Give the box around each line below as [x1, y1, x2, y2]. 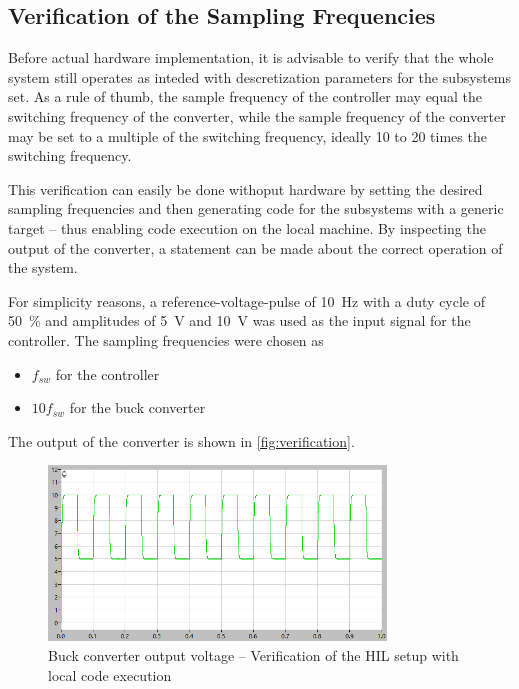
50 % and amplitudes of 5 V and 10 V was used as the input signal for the [8, 310, 471, 331]
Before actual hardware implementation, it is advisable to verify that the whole [8, 47, 494, 68]
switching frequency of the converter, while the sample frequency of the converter [8, 105, 506, 126]
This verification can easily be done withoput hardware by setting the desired [8, 178, 483, 199]
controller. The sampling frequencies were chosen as [8, 329, 324, 350]
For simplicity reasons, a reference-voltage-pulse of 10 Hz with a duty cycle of [8, 290, 486, 311]
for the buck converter [69, 397, 206, 418]
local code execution [48, 664, 172, 685]
